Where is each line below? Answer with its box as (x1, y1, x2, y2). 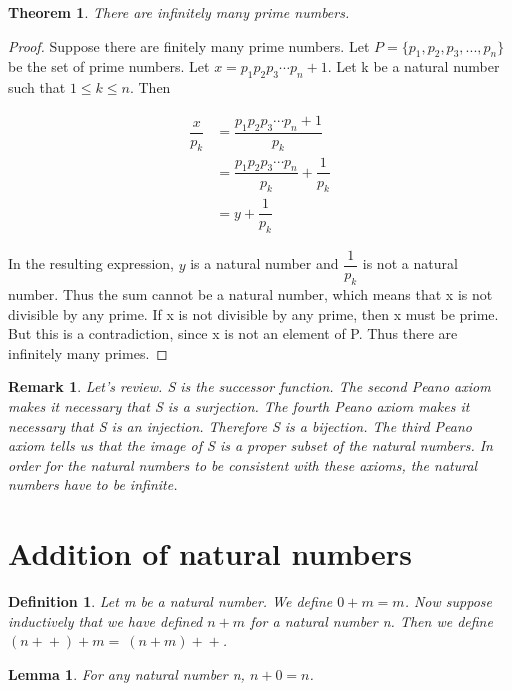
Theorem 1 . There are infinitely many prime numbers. (8, 2, 350, 22)
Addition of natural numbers (8, 533, 412, 574)
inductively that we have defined (8, 610, 203, 631)
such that (8, 77, 66, 98)
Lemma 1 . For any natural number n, (8, 663, 245, 684)
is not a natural (362, 253, 458, 274)
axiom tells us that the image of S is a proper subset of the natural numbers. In (8, 435, 493, 456)
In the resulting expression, (8, 253, 174, 274)
